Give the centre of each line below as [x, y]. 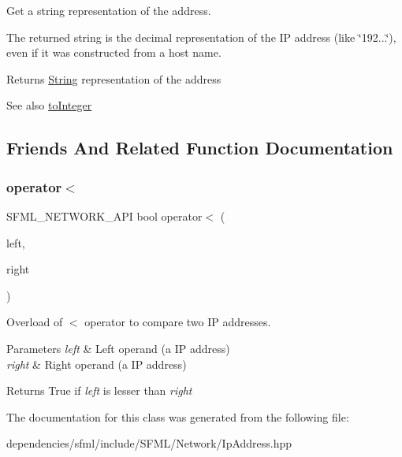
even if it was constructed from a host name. [114, 52]
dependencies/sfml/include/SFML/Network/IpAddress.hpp [149, 443]
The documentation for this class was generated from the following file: [178, 416]
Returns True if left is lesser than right [99, 390]
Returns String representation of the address [114, 78]
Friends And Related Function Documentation [200, 148]
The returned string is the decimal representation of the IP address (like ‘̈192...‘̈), [201, 37]
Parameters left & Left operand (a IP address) [118, 348]
